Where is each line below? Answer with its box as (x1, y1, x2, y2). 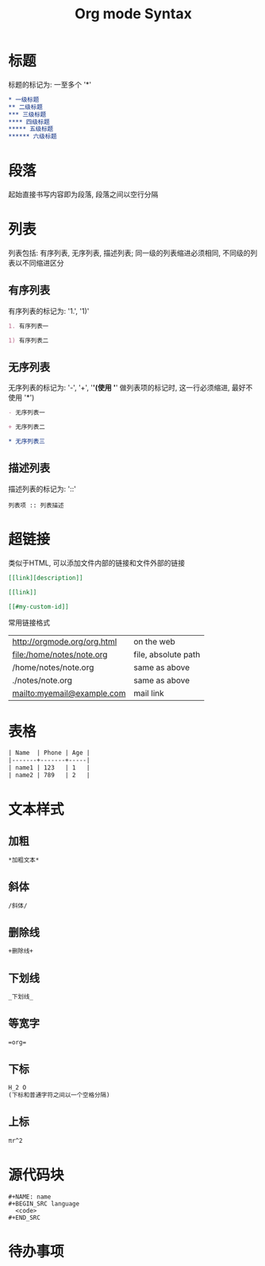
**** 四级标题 (8, 118, 50, 126)
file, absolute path (133, 649, 201, 660)
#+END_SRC (8, 1214, 41, 1221)
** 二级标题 (8, 103, 44, 111)
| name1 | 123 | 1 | (8, 764, 90, 772)
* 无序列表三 (8, 438, 45, 446)
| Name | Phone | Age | (8, 749, 90, 757)
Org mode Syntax (75, 5, 192, 23)
